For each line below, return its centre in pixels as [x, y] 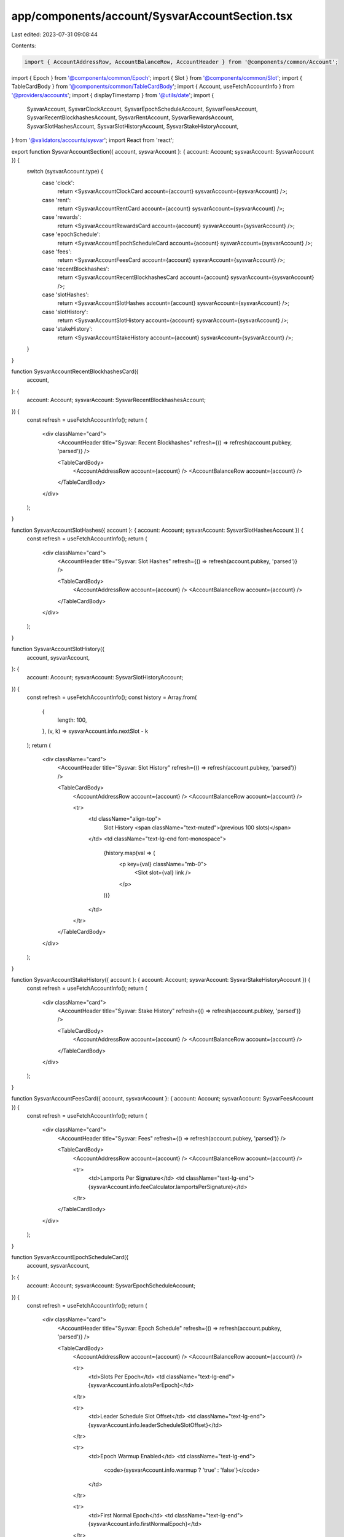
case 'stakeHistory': [67, 329]
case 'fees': [57, 251]
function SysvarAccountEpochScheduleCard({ [70, 1257]
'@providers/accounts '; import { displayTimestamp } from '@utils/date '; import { [113, 95]
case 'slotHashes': [65, 294]
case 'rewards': [62, 217]
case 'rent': [56, 200]
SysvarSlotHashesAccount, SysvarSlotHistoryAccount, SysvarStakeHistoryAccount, [133, 126]
